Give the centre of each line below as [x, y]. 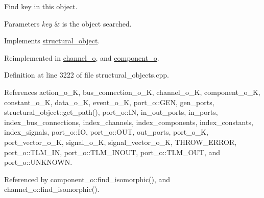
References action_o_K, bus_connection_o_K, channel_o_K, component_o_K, [132, 92]
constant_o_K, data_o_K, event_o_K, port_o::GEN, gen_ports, [109, 102]
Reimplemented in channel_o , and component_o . [82, 57]
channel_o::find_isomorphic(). [52, 189]
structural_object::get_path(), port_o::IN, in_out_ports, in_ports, [111, 112]
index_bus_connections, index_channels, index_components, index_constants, [129, 122]
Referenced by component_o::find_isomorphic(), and [87, 179]
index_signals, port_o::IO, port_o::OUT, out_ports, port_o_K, [106, 132]
